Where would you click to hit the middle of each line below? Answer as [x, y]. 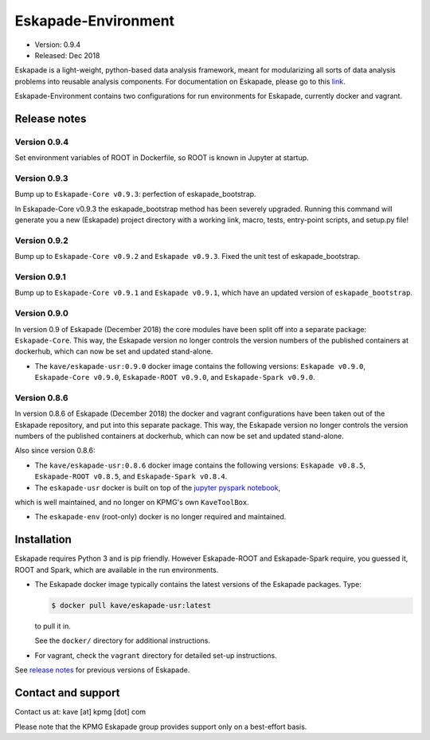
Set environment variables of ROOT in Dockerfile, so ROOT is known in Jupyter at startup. [162, 158]
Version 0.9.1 [41, 277]
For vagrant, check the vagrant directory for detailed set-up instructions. [156, 655]
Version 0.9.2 [42, 241]
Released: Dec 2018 [67, 55]
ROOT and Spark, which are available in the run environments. [117, 570]
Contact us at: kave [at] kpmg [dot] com [80, 712]
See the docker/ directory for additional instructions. [123, 640]
